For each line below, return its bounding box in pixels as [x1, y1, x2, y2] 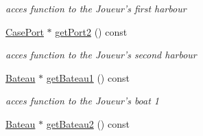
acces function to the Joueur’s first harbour [5, 1, 187, 15]
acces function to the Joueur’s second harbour [5, 47, 197, 62]
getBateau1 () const [46, 70, 130, 84]
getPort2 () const [55, 24, 128, 38]
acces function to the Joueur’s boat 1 [5, 93, 160, 108]
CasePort [5, 24, 44, 38]
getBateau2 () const [46, 116, 130, 131]
